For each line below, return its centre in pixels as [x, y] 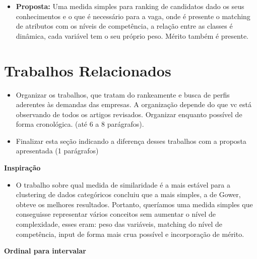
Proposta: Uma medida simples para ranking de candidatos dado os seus [130, 6]
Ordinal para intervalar [45, 251]
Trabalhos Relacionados [88, 70]
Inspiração [22, 168]
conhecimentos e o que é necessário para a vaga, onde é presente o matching [133, 16]
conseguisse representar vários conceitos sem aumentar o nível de [116, 214]
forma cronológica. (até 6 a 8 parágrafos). [80, 124]
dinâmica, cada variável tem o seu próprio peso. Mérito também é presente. [132, 35]
